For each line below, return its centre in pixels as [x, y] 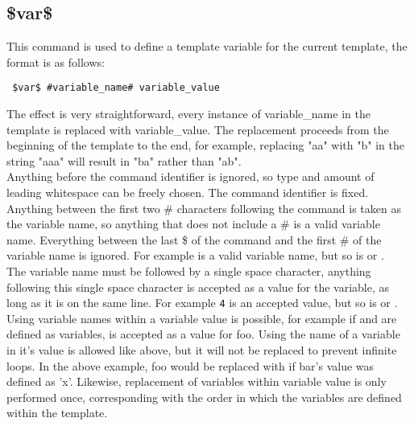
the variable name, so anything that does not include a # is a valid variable [193, 224]
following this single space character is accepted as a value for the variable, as [198, 287]
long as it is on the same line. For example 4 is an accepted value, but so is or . [202, 303]
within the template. [57, 413]
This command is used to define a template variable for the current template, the [207, 46]
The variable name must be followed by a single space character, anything [189, 270]
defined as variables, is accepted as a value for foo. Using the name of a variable [203, 334]
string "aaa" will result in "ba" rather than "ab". [124, 160]
